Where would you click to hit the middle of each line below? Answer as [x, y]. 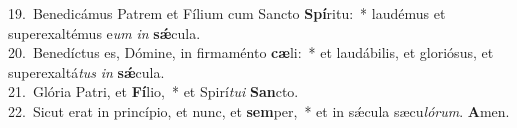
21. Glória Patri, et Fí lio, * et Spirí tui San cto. [153, 91]
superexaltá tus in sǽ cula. [86, 71]
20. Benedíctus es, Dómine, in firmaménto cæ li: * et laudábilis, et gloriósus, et [251, 52]
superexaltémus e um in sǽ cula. [104, 32]
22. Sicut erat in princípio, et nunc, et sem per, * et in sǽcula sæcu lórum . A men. [259, 110]
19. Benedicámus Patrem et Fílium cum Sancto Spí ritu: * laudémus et [227, 13]
